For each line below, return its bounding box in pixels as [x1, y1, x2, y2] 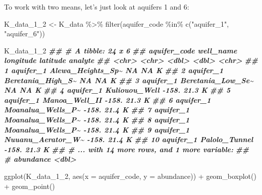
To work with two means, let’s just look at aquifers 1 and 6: [4, 2, 189, 12]
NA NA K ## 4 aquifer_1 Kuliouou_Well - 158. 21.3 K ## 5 [4, 85, 231, 95]
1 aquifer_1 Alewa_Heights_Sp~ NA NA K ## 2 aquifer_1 [4, 64, 224, 75]
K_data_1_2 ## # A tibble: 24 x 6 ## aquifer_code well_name [4, 45, 237, 55]
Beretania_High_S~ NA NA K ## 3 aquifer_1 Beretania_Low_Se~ [4, 75, 253, 85]
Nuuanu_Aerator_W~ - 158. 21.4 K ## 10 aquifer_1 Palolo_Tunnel [4, 134, 253, 145]
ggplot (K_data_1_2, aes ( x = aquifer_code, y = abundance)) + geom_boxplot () [4, 170, 256, 181]
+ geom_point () [4, 180, 55, 191]
